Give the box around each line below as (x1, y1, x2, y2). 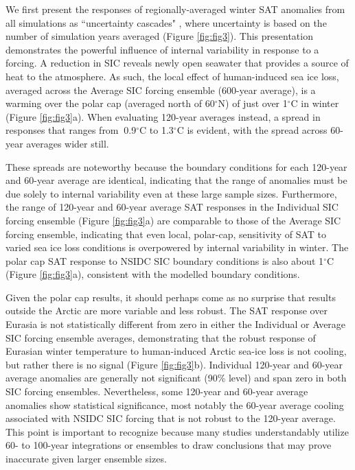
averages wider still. (26, 136, 109, 150)
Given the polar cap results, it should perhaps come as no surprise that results (5, 290, 336, 304)
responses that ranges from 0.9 (5, 123, 137, 137)
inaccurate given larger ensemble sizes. (5, 451, 167, 465)
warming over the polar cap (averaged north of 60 (5, 96, 215, 110)
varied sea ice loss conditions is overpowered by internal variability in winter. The (5, 240, 349, 255)
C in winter (290, 96, 339, 110)
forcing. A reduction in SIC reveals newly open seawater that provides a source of (5, 56, 349, 70)
